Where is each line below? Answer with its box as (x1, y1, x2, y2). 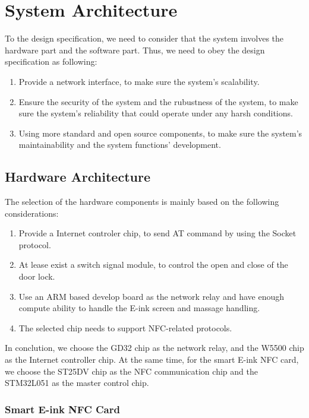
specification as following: (5, 55, 97, 68)
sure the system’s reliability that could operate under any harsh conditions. (18, 107, 293, 119)
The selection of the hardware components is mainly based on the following (5, 195, 279, 208)
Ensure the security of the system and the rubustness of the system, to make (18, 95, 298, 107)
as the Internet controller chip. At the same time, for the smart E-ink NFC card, (5, 353, 299, 366)
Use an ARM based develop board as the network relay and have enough (18, 290, 284, 302)
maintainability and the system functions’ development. (18, 138, 221, 151)
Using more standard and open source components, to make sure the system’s (18, 126, 302, 139)
